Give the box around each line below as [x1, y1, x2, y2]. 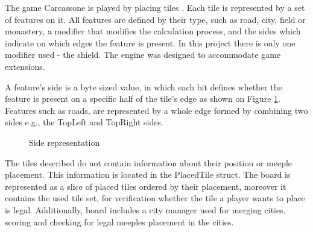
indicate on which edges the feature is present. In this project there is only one [5, 36, 296, 49]
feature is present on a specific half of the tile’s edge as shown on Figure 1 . [5, 92, 280, 105]
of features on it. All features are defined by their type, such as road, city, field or [5, 13, 306, 25]
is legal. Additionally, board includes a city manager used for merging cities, [5, 203, 286, 216]
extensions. [5, 60, 45, 72]
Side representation [29, 136, 100, 148]
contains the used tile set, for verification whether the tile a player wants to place [5, 192, 305, 204]
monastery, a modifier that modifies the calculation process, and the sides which [5, 25, 301, 37]
